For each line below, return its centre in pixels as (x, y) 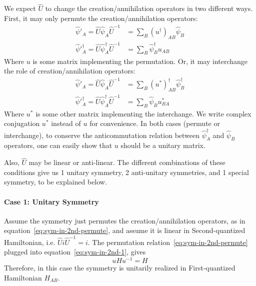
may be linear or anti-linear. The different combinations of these (127, 162)
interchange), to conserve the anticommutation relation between (102, 135)
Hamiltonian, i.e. (30, 242)
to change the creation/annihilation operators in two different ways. (149, 8)
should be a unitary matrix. (163, 145)
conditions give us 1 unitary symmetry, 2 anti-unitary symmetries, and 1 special (126, 172)
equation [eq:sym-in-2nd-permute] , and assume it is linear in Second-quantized (125, 230)
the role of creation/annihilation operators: (70, 71)
